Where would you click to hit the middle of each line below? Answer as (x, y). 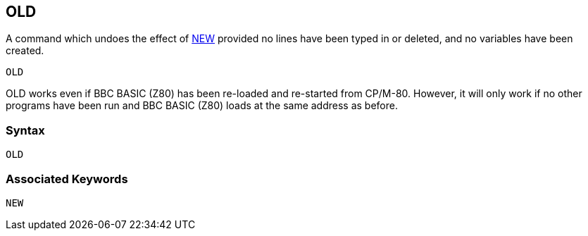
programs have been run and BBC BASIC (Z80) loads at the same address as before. (202, 106)
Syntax (25, 130)
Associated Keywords (67, 179)
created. (25, 51)
